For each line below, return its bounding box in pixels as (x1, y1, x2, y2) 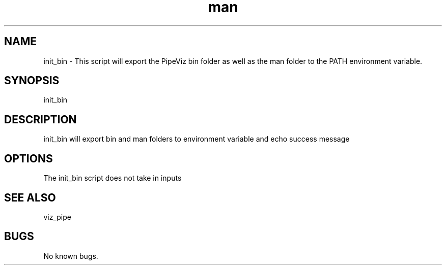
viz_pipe (43, 212, 71, 221)
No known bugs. (43, 251, 98, 260)
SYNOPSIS (4, 74, 60, 87)
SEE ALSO (4, 191, 56, 204)
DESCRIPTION (4, 113, 77, 126)
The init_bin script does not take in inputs (43, 174, 182, 183)
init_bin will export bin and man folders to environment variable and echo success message (43, 134, 350, 144)
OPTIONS (4, 152, 53, 165)
